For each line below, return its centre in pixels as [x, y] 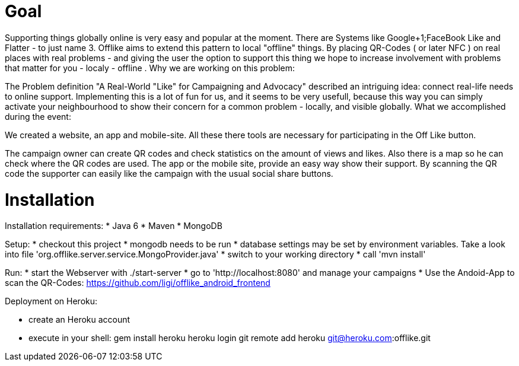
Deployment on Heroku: [51, 301]
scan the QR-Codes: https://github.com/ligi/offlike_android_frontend [138, 283]
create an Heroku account [79, 320]
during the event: [38, 116]
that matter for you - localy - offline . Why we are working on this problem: [150, 68]
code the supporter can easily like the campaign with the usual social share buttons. [169, 173]
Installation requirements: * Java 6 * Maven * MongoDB [114, 226]
